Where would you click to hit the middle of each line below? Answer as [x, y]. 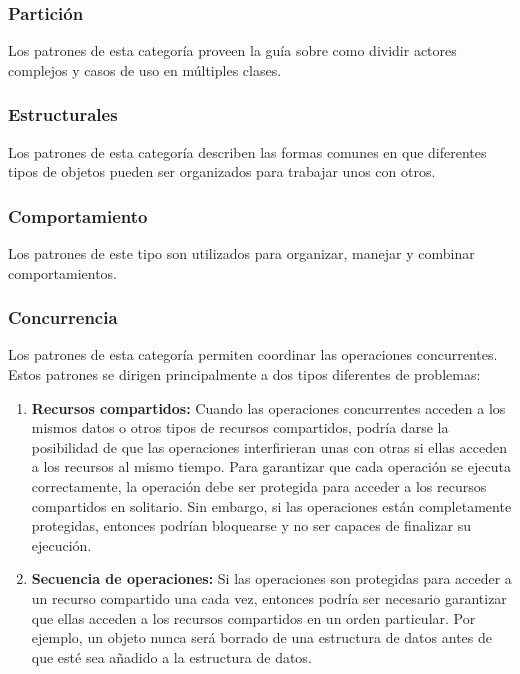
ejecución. [61, 544]
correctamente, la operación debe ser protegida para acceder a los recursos [259, 486]
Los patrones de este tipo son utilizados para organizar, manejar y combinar [241, 253]
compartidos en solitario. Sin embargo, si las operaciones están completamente [271, 505]
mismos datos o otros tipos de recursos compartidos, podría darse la [240, 427]
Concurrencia [63, 317]
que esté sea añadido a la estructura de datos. [171, 656]
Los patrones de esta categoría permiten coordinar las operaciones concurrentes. [253, 354]
